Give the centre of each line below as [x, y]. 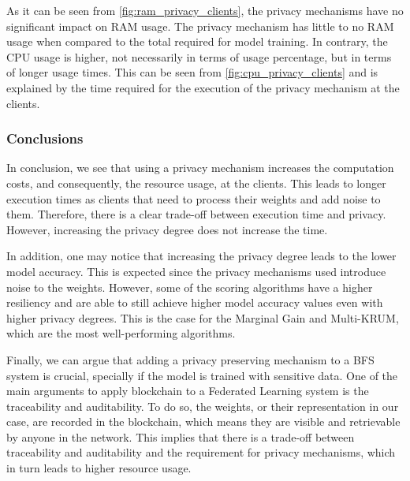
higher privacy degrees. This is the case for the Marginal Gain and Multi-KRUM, [203, 317]
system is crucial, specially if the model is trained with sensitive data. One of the [202, 375]
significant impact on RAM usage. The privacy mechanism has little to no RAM [200, 26]
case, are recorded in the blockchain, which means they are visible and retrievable [203, 421]
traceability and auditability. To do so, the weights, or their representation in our [203, 406]
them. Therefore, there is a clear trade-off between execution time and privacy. [196, 214]
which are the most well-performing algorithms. [121, 333]
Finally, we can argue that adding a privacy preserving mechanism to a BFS [190, 359]
